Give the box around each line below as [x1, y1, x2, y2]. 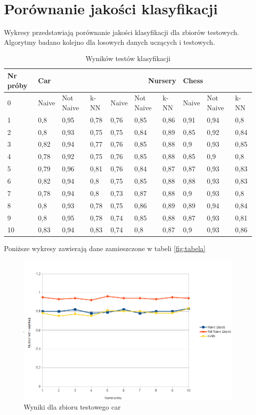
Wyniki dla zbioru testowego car [24, 402, 121, 412]
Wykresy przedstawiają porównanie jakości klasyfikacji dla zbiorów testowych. [4, 27, 239, 37]
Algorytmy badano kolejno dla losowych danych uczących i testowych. [4, 36, 215, 47]
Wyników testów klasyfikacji [85, 53, 171, 64]
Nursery [148, 75, 176, 85]
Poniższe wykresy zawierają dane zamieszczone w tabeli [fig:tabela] [4, 243, 206, 254]
